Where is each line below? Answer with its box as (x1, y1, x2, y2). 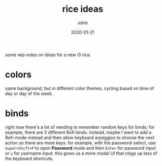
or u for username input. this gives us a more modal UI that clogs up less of (5, 150, 158, 156)
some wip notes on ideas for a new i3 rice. (5, 52, 91, 58)
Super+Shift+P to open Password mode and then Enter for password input (5, 145, 156, 151)
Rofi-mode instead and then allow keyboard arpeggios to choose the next (5, 134, 155, 140)
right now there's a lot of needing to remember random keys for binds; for (5, 124, 155, 130)
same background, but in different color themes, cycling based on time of (5, 85, 154, 91)
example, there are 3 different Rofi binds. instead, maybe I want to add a (5, 129, 152, 135)
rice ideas (62, 3, 103, 15)
